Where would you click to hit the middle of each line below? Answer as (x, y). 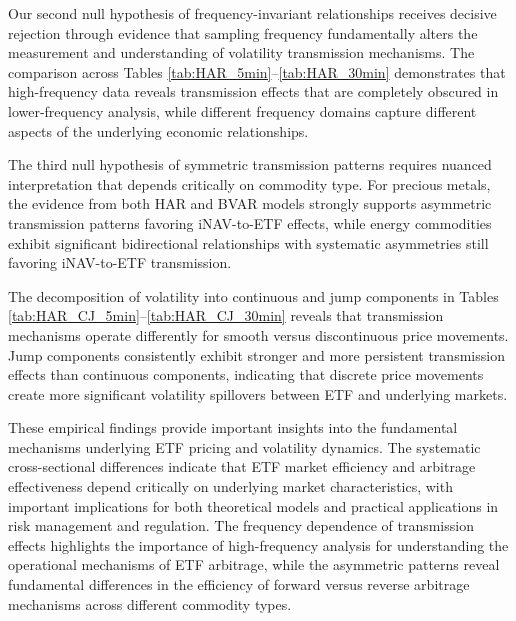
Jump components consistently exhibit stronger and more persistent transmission (256, 354)
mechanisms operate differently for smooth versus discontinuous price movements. (258, 334)
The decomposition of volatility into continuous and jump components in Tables (253, 295)
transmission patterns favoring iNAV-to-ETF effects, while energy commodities (250, 222)
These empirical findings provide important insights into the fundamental (233, 427)
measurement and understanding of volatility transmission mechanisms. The (241, 52)
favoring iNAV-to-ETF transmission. (120, 262)
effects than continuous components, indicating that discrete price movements (246, 374)
